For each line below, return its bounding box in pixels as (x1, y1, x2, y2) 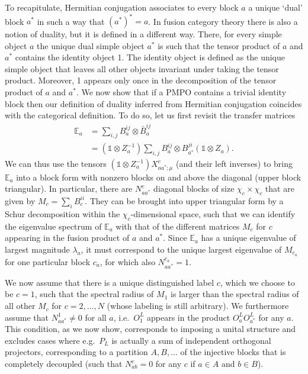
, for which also (100, 255, 156, 267)
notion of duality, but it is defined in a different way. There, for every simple (5, 28, 282, 40)
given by (5, 194, 36, 207)
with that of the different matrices (115, 220, 240, 232)
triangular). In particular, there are (5, 182, 133, 195)
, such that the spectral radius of (34, 288, 154, 300)
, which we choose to (220, 276, 295, 288)
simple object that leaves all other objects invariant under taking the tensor (5, 62, 279, 75)
